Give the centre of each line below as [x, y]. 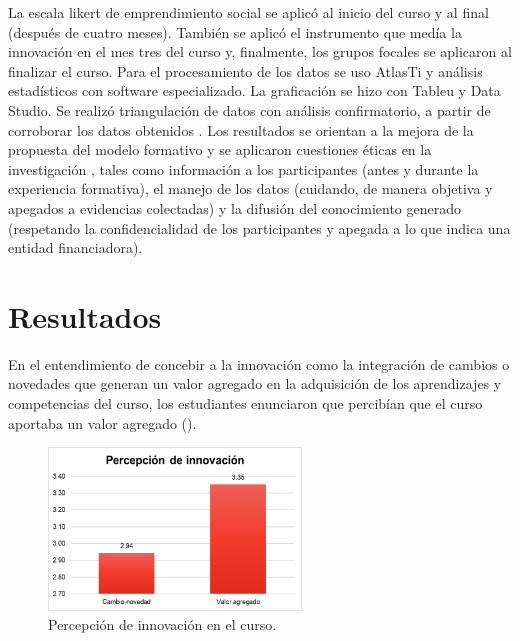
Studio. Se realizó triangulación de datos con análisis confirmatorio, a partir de [249, 109]
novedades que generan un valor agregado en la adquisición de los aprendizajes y [255, 383]
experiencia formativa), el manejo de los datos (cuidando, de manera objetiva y [250, 188]
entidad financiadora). [75, 247]
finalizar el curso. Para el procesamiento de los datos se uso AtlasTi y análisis [245, 70]
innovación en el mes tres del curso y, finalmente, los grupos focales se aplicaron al [260, 51]
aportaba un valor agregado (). [102, 422]
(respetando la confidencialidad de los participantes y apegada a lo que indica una [259, 227]
